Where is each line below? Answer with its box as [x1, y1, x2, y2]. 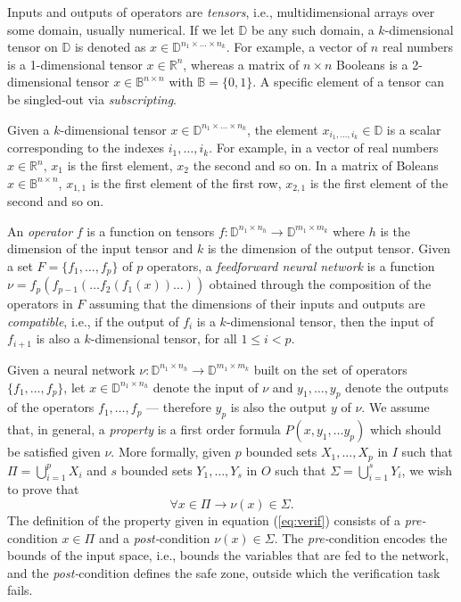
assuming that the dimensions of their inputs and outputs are [89, 294, 425, 313]
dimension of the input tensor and [7, 239, 193, 258]
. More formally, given [111, 442, 232, 461]
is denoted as [74, 37, 146, 56]
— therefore [146, 398, 211, 416]
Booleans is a [336, 54, 408, 73]
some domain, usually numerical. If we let [7, 20, 235, 38]
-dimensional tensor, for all [90, 329, 237, 348]
